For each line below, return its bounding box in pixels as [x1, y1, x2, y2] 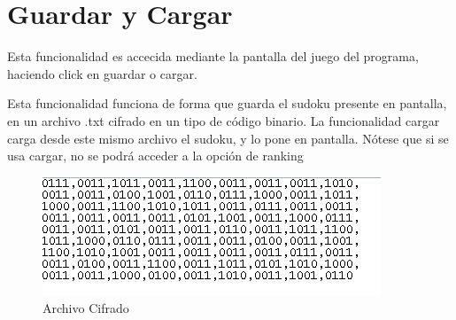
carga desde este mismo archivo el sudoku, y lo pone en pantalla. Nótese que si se [7, 129, 449, 147]
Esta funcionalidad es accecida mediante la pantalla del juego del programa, [7, 47, 419, 66]
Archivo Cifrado [43, 299, 129, 317]
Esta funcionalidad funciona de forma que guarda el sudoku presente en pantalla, [7, 94, 447, 113]
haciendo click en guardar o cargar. [7, 64, 197, 82]
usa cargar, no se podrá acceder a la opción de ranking [7, 146, 304, 165]
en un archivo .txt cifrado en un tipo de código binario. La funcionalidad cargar [7, 111, 440, 129]
